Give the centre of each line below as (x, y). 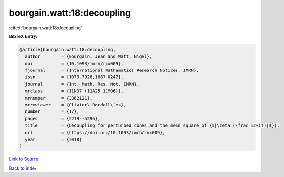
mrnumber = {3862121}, (59, 98)
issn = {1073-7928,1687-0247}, (74, 77)
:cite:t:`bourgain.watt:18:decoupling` (46, 28)
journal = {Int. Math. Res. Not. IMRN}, (82, 84)
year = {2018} (53, 139)
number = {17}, (52, 112)
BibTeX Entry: (23, 36)
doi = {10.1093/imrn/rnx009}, (74, 63)
